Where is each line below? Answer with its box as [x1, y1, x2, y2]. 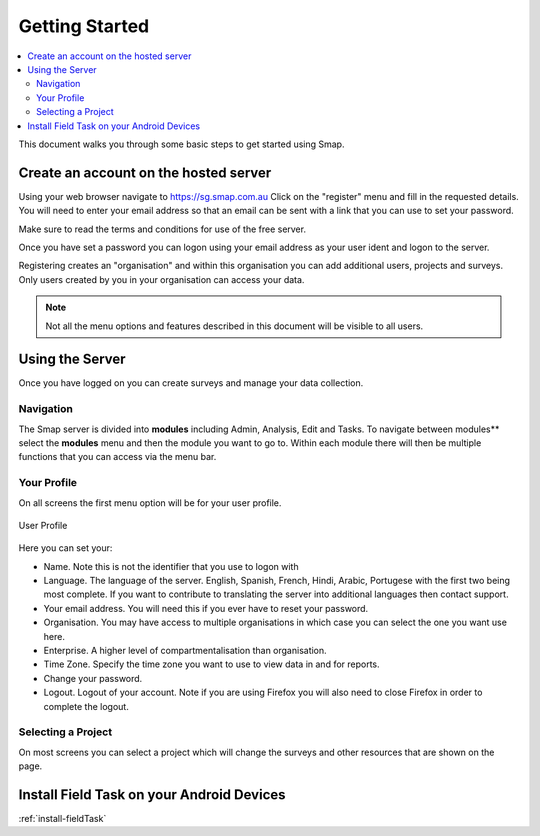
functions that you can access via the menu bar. [18, 451, 217, 463]
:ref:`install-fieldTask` [18, 813, 107, 825]
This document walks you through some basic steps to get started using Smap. [18, 138, 345, 150]
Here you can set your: [18, 542, 113, 554]
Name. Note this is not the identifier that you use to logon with [43, 560, 299, 572]
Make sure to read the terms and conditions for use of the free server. [18, 223, 307, 235]
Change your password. [43, 672, 143, 684]
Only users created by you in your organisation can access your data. [18, 273, 305, 285]
